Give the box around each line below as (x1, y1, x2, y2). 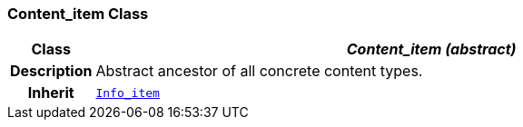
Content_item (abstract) (346, 40, 517, 59)
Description (10, 62, 93, 81)
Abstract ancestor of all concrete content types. (95, 62, 423, 81)
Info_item (95, 85, 160, 100)
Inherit (27, 83, 74, 103)
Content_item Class (7, 5, 149, 23)
